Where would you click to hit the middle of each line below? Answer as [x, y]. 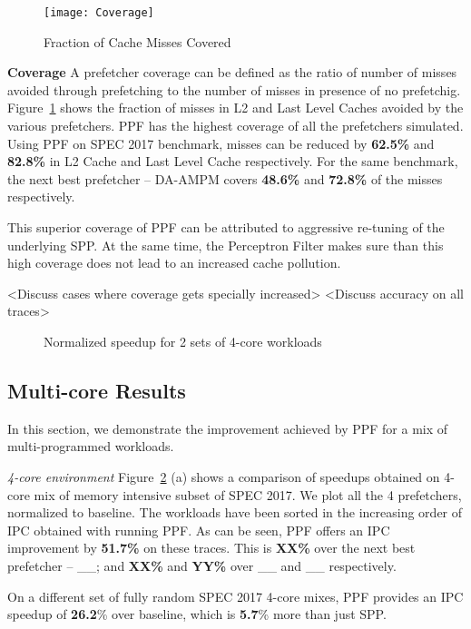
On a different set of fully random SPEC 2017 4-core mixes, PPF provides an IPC [235, 596]
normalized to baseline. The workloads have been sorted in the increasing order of [235, 512]
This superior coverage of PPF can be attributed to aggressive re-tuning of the [226, 227]
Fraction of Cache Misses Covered [137, 41]
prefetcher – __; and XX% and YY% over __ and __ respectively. [202, 565]
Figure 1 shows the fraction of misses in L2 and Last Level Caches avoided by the [235, 108]
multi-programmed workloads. [91, 446]
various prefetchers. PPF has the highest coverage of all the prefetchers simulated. [235, 126]
